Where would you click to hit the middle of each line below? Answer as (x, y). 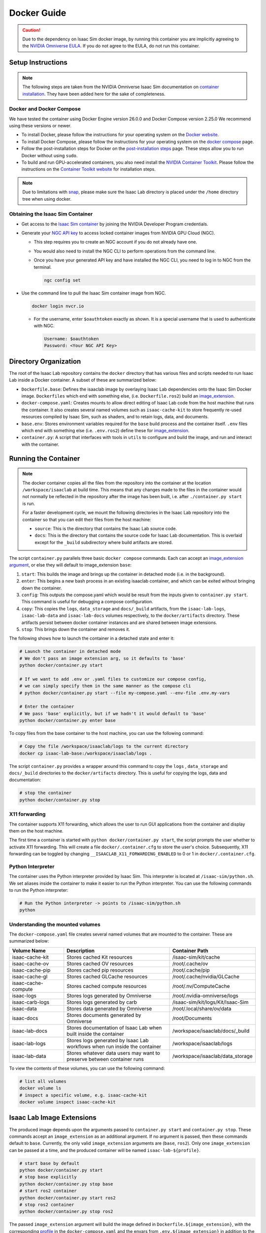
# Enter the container (47, 707)
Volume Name (29, 950)
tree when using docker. (47, 199)
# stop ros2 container (47, 1205)
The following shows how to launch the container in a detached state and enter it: (92, 638)
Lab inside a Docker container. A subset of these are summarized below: (83, 380)
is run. (29, 504)
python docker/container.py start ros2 (67, 1198)
